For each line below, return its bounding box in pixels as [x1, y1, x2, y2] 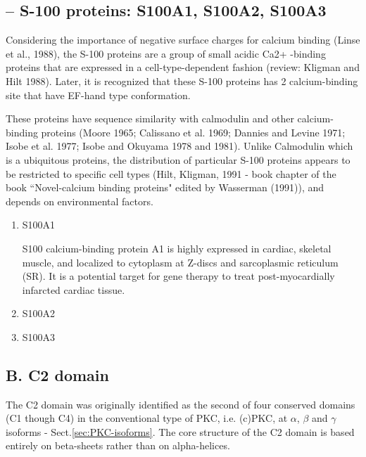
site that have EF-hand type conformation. [6, 87, 191, 102]
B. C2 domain [6, 363, 109, 385]
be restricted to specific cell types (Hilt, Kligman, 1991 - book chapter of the [6, 166, 336, 181]
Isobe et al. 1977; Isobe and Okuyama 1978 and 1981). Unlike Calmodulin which [6, 139, 353, 153]
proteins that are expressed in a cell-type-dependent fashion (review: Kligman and [6, 60, 360, 75]
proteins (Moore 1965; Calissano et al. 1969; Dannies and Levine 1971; [41, 124, 346, 139]
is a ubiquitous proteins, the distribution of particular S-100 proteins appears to [6, 152, 351, 167]
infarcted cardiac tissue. [22, 282, 125, 297]
